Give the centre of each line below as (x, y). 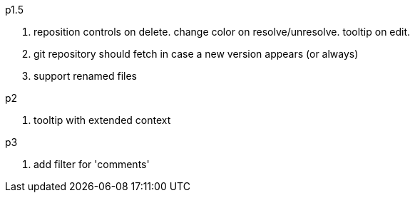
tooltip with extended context (102, 120)
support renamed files (85, 76)
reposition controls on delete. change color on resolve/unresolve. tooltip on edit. (222, 32)
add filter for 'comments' (92, 164)
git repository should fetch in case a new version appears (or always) (196, 54)
